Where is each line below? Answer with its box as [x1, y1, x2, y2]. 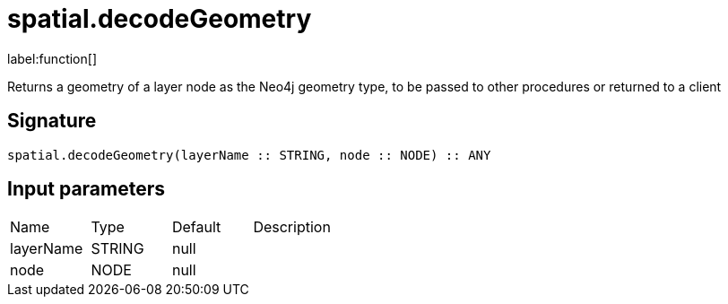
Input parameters [7, 178, 166, 201]
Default [171, 218, 221, 237]
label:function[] [7, 50, 97, 66]
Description [253, 218, 331, 237]
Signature [7, 109, 97, 133]
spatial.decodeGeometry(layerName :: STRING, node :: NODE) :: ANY [7, 147, 491, 162]
